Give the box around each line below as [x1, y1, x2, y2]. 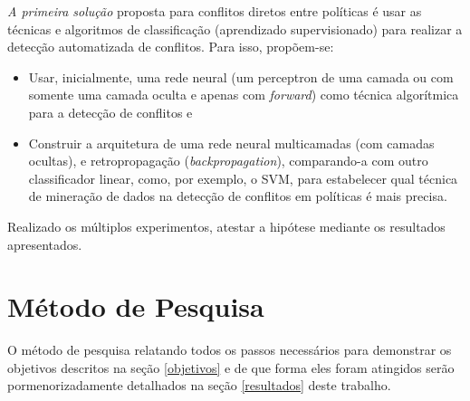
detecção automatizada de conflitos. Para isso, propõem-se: [7, 37, 334, 56]
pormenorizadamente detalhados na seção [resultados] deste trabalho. [7, 376, 391, 395]
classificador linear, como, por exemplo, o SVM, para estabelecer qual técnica [28, 168, 458, 187]
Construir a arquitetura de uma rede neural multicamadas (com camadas [28, 133, 435, 152]
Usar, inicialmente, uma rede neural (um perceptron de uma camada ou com [28, 67, 454, 86]
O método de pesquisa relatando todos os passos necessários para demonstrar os [7, 340, 452, 359]
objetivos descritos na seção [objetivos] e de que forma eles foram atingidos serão [7, 358, 455, 377]
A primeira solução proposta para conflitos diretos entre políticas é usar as [7, 2, 422, 20]
